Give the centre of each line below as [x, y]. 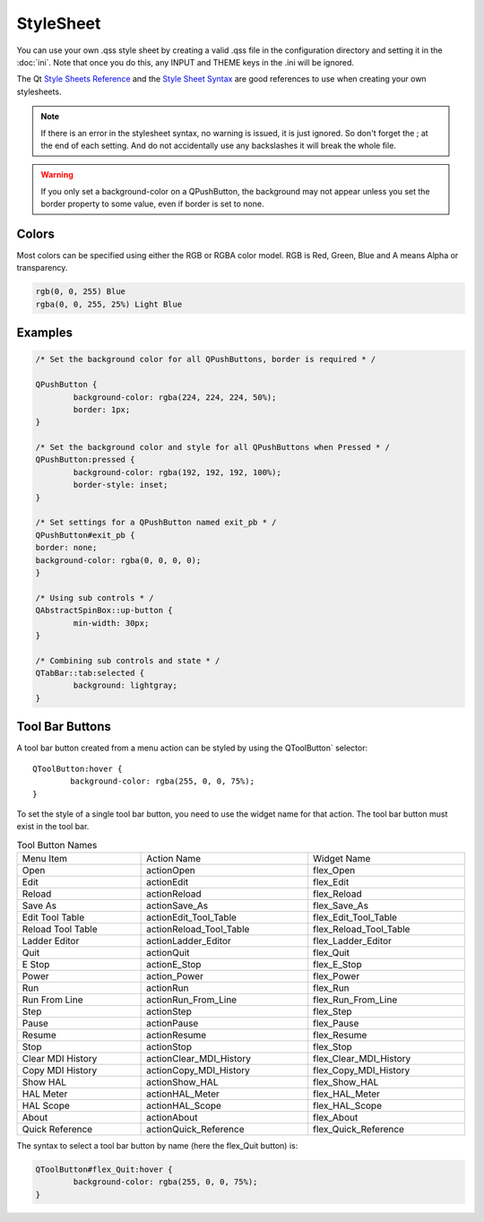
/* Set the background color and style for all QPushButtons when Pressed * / [212, 447]
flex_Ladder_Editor [352, 941]
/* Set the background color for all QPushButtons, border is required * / [206, 360]
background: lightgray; [125, 685]
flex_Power [336, 976]
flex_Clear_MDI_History [362, 1059]
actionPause [173, 1024]
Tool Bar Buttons [64, 727]
